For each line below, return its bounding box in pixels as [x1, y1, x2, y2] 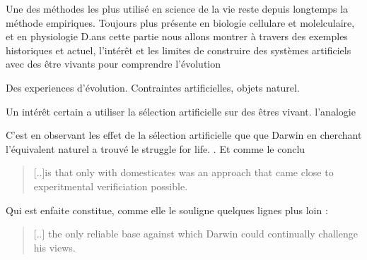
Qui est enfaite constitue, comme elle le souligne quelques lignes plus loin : [6, 202, 328, 217]
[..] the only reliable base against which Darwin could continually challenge [33, 226, 358, 241]
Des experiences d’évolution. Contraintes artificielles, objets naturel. [6, 80, 300, 94]
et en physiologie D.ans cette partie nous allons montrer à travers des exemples [6, 29, 348, 44]
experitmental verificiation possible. [33, 178, 188, 193]
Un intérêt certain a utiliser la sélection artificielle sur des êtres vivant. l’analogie [6, 104, 356, 118]
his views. [33, 240, 76, 254]
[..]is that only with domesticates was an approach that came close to [33, 165, 334, 180]
